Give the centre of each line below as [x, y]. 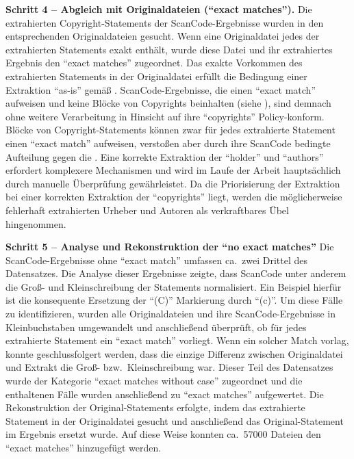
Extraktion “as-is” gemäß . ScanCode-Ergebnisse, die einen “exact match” [161, 89]
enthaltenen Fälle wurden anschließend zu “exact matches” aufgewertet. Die [165, 394]
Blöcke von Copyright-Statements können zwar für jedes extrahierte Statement [170, 130]
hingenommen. [36, 223]
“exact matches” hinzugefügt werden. [84, 447]
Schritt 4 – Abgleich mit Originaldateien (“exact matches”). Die [159, 9]
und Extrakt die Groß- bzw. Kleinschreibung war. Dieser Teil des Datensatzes [169, 367]
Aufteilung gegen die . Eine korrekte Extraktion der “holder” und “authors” [165, 156]
